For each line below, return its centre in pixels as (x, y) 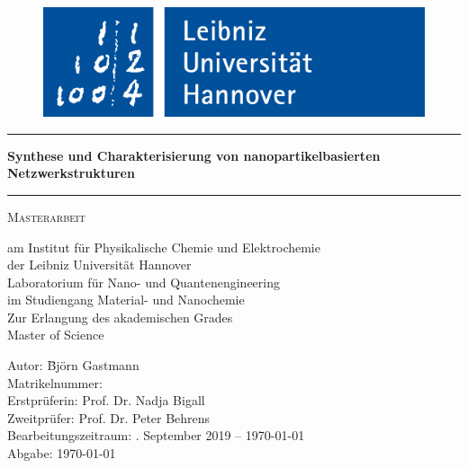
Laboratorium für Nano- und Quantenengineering (144, 282)
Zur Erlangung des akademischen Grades (120, 317)
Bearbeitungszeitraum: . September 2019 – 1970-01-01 (156, 435)
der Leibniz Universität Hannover (99, 265)
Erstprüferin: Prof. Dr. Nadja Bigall (106, 400)
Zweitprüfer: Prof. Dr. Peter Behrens (109, 417)
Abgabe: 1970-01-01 (62, 453)
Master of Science (56, 335)
